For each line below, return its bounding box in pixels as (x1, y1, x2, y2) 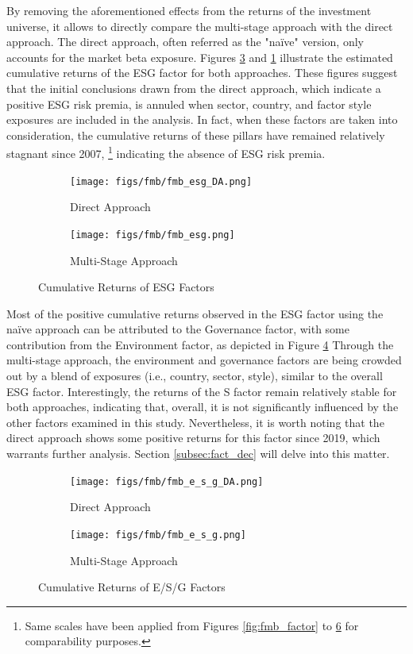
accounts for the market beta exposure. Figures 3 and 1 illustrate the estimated (6, 48, 393, 65)
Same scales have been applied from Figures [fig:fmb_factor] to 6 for (25, 617, 359, 633)
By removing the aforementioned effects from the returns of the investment (6, 2, 372, 18)
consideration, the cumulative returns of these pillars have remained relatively (6, 126, 385, 143)
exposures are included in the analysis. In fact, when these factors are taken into (6, 111, 398, 128)
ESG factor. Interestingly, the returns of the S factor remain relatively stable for (6, 383, 397, 399)
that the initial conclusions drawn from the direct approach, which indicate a (6, 79, 381, 96)
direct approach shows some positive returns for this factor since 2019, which (6, 429, 380, 446)
